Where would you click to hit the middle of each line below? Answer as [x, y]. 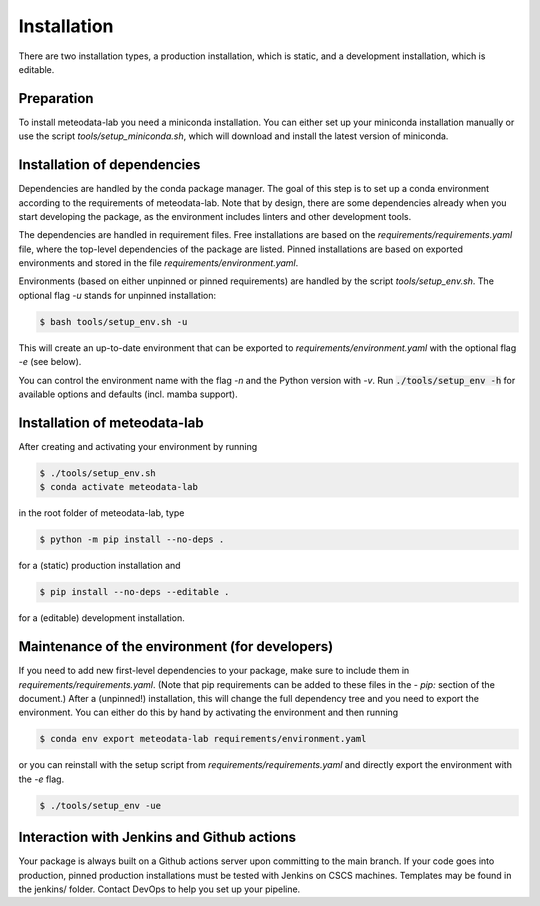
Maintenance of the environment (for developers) [176, 646]
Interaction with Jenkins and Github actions [157, 837]
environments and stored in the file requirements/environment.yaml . [158, 263]
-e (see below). [50, 362]
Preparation [56, 98]
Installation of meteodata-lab [111, 422]
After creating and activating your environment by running [138, 446]
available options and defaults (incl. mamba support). [128, 394]
